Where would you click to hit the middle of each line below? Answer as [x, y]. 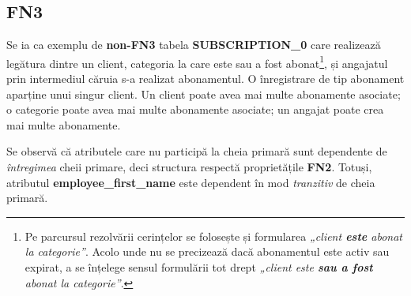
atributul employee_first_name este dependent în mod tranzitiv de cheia [191, 182]
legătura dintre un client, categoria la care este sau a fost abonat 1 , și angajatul [197, 62]
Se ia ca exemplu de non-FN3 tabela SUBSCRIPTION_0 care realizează [194, 45]
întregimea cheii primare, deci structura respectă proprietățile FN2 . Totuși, [189, 167]
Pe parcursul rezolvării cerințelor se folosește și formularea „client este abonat [213, 236]
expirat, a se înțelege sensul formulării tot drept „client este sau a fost [199, 266]
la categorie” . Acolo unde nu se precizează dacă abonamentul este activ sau [207, 251]
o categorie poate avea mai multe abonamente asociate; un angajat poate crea [195, 109]
